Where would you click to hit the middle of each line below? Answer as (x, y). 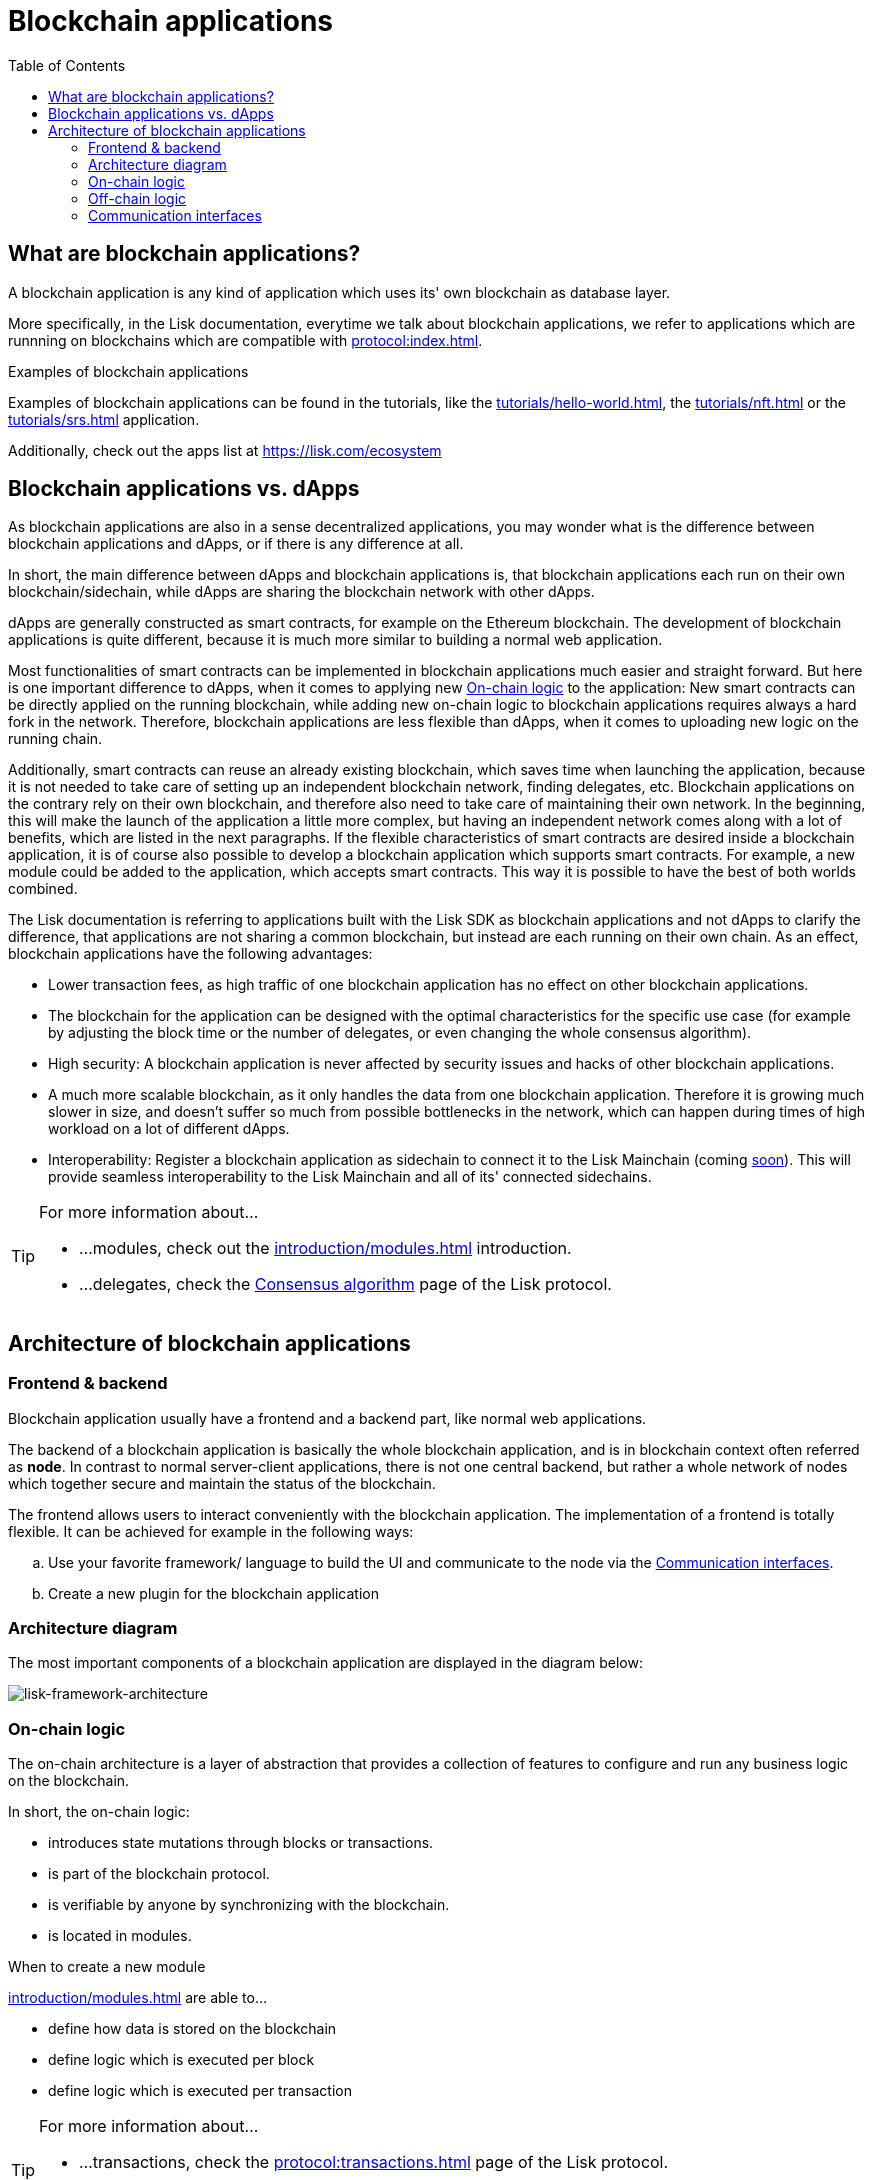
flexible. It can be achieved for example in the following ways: (211, 1531)
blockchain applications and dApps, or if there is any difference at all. (236, 544)
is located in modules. (120, 1936)
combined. (43, 889)
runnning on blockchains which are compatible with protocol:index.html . (245, 340)
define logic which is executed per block (181, 2060)
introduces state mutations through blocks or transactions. (241, 1843)
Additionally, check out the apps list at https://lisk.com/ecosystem (225, 450)
